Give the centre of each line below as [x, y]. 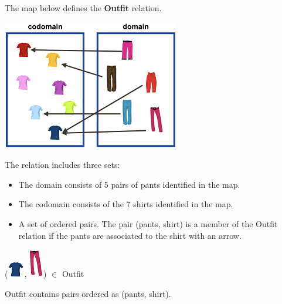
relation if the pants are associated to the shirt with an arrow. [130, 235]
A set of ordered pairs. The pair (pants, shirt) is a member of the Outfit [148, 223]
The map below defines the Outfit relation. [83, 8]
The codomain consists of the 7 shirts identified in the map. [126, 204]
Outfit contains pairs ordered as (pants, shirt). [88, 293]
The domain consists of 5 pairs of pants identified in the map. [129, 184]
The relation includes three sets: [62, 165]
